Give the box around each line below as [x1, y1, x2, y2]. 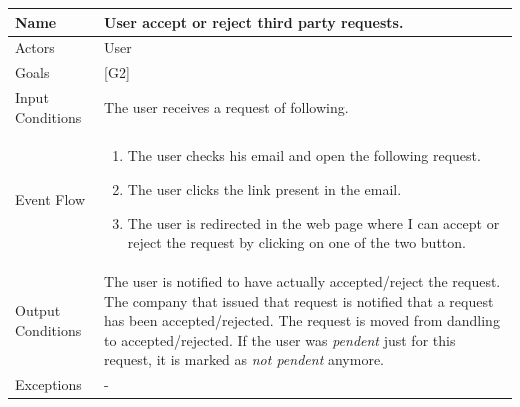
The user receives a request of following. [104, 96, 349, 117]
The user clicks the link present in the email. [127, 179, 402, 200]
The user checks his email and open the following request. [127, 145, 481, 166]
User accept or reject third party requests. [104, 11, 404, 32]
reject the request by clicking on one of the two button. [127, 232, 466, 253]
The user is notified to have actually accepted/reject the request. [104, 271, 501, 292]
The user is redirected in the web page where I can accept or [127, 212, 500, 233]
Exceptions [15, 374, 82, 395]
